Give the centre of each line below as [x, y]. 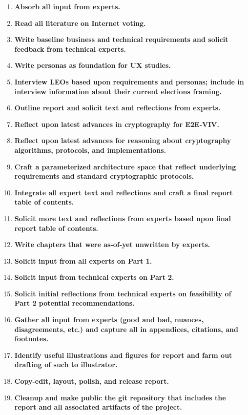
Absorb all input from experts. [67, 6]
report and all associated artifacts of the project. [98, 407]
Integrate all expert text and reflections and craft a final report [124, 192]
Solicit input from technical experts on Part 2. [94, 277]
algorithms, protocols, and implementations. [90, 150]
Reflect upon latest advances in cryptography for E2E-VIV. [117, 124]
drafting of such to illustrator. [66, 364]
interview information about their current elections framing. [118, 91]
